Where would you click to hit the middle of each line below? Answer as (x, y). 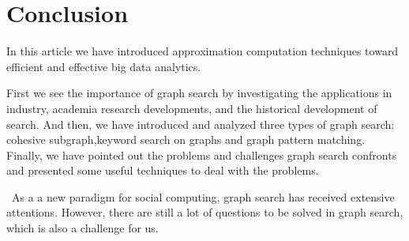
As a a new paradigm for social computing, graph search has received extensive (203, 196)
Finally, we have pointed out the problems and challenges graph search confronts (202, 154)
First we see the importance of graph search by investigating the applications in (199, 93)
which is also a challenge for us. (83, 228)
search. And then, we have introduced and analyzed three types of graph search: (201, 124)
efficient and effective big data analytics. (104, 66)
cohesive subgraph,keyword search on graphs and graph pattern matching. (186, 139)
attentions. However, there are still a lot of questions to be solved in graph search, (205, 212)
